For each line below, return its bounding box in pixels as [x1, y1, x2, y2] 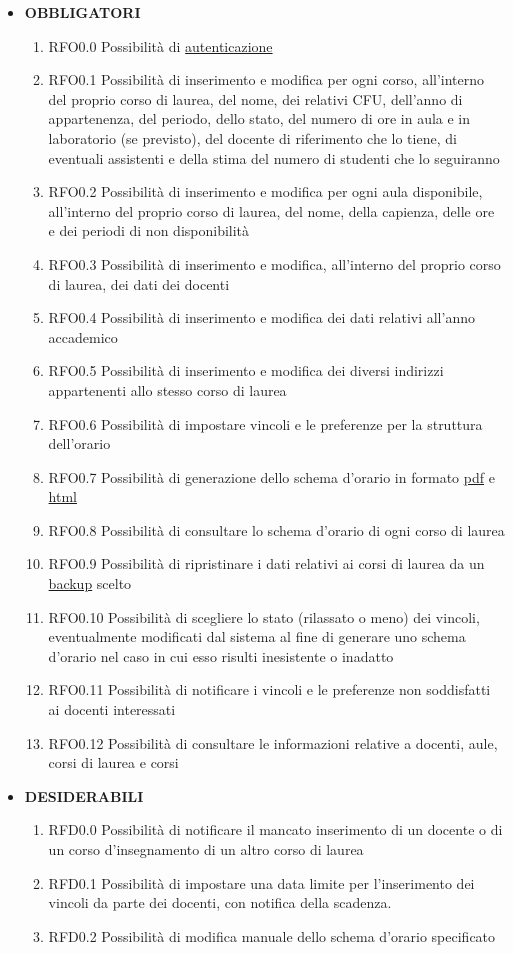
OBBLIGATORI [24, 2, 141, 22]
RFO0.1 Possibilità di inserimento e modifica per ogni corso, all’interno [48, 69, 485, 90]
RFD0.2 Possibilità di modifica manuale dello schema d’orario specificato [48, 925, 496, 946]
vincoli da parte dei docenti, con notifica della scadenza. [48, 892, 392, 913]
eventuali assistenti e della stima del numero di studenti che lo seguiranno [48, 147, 500, 168]
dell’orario [48, 433, 111, 454]
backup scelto [48, 573, 132, 594]
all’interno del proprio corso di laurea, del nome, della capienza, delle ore [48, 200, 495, 221]
